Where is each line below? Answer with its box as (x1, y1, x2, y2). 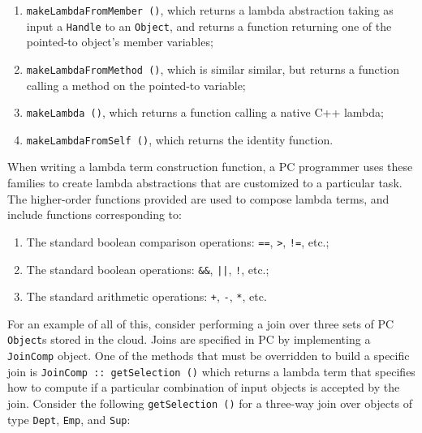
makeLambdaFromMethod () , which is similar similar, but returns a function (26, 60, 399, 77)
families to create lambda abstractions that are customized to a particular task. (7, 174, 403, 191)
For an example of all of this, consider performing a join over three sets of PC (7, 315, 394, 332)
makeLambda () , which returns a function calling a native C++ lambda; (26, 104, 384, 121)
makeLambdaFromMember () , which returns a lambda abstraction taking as (26, 2, 394, 18)
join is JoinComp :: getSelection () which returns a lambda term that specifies (7, 362, 416, 379)
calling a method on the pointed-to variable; (26, 76, 246, 93)
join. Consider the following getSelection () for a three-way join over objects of (7, 394, 412, 411)
